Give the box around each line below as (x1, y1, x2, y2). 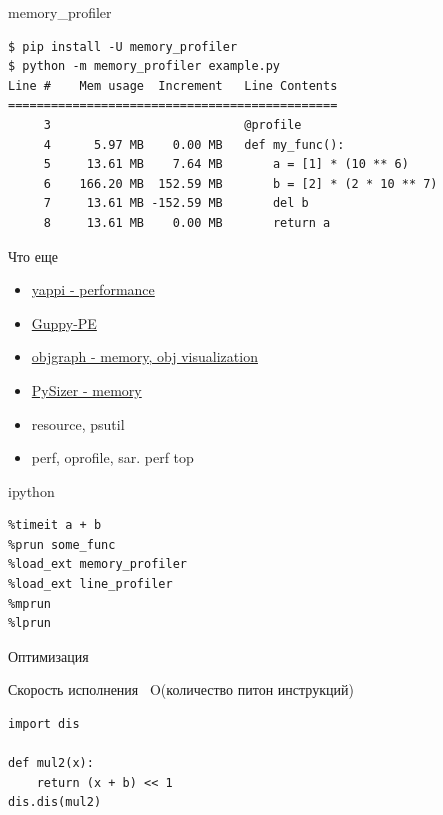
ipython (8, 480, 55, 501)
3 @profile (43, 117, 302, 132)
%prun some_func (8, 537, 116, 552)
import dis (8, 717, 80, 732)
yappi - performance (31, 279, 155, 300)
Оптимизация (8, 645, 89, 666)
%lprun (8, 616, 51, 631)
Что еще (8, 245, 58, 266)
